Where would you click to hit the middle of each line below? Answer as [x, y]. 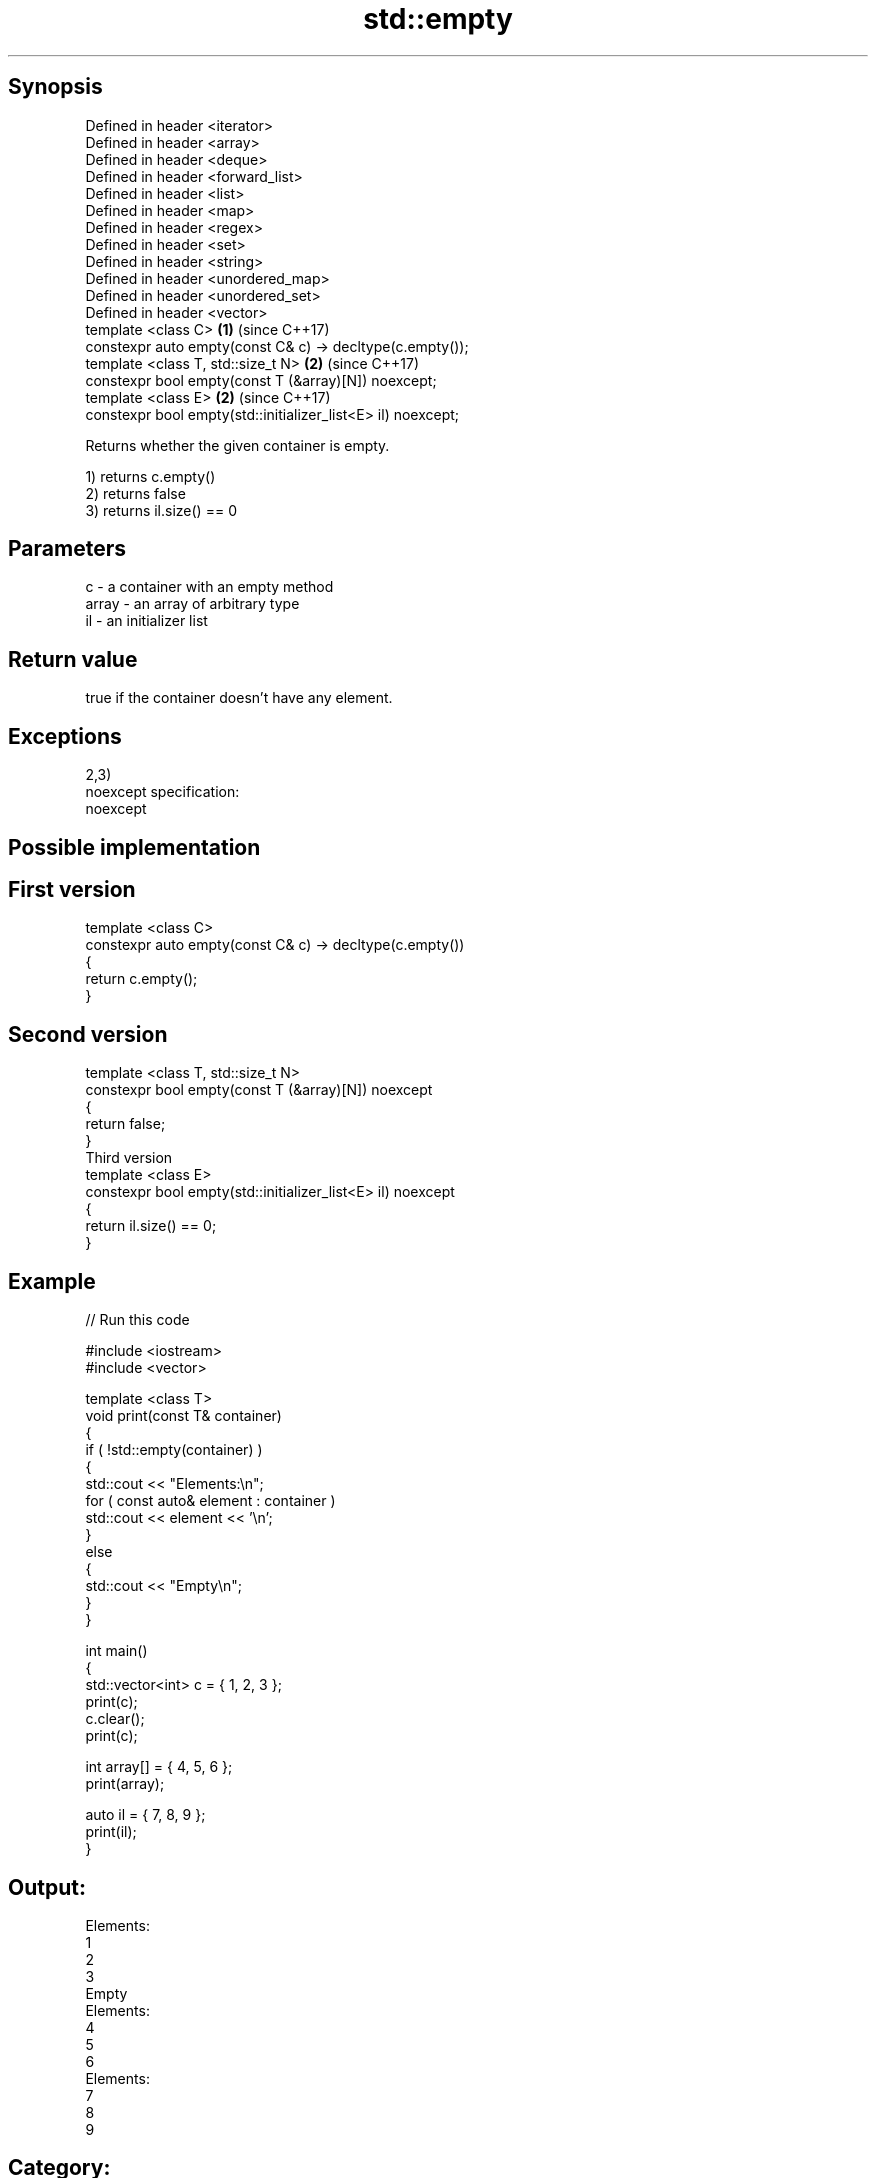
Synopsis [55, 87]
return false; [125, 1124]
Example [52, 1281]
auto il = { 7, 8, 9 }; [145, 1815]
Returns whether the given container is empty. [237, 445]
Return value [73, 659]
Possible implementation [134, 847]
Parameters [67, 549]
